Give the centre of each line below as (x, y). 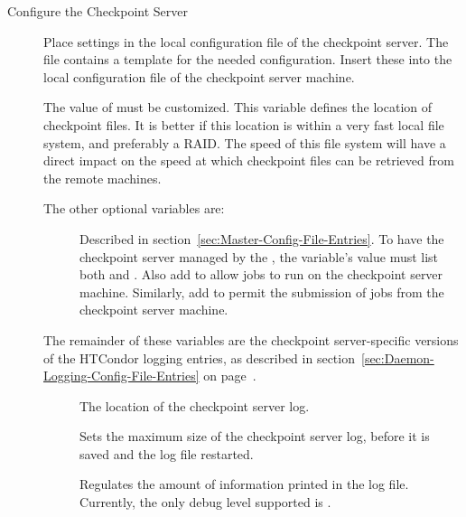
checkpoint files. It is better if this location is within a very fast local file (244, 124)
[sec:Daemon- (397, 357)
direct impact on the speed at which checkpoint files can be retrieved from (249, 160)
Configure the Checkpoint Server (98, 11)
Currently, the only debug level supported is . (205, 502)
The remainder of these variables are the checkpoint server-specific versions (251, 339)
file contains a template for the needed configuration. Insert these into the (248, 59)
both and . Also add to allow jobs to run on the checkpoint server (261, 274)
